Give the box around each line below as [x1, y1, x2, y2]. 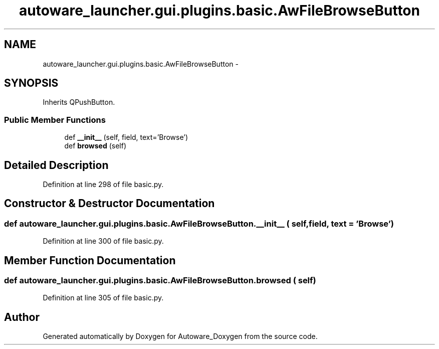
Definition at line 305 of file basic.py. [43, 293, 164, 302]
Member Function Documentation [4, 254, 176, 267]
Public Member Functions [4, 114, 106, 125]
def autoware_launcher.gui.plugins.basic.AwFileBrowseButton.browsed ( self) [4, 275, 316, 286]
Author [4, 310, 40, 323]
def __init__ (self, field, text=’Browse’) [64, 133, 188, 142]
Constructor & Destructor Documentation [4, 197, 215, 210]
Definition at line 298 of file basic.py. [43, 180, 164, 189]
